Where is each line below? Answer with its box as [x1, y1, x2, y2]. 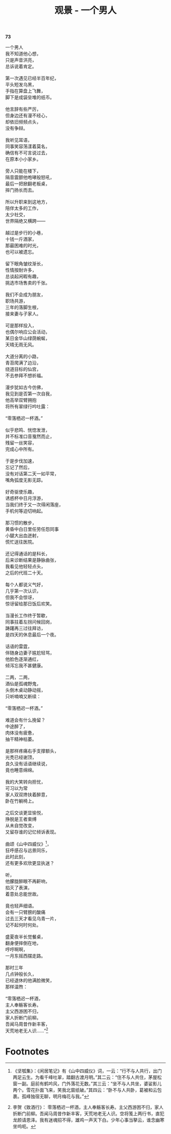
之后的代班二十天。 [5, 570, 46, 576]
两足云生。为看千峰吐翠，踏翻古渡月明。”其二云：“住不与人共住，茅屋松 [12, 1074, 162, 1080]
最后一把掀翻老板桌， [5, 181, 50, 187]
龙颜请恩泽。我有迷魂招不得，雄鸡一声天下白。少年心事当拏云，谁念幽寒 [12, 1117, 164, 1123]
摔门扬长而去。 [5, 187, 37, 193]
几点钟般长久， [5, 971, 37, 977]
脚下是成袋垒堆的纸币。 [5, 94, 54, 100]
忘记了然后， [5, 465, 32, 471]
